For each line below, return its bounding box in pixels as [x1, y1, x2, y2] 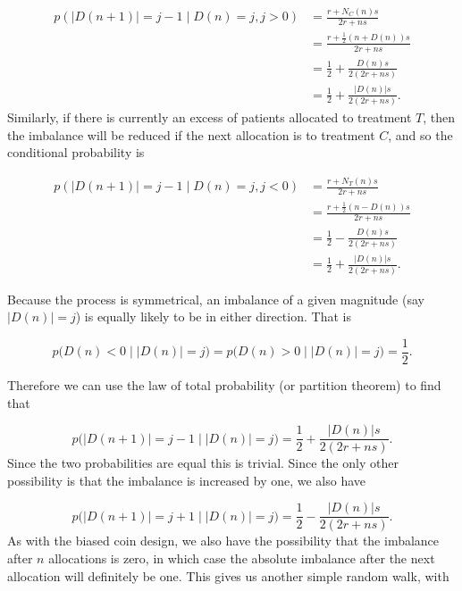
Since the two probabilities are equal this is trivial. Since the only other [7, 454, 399, 472]
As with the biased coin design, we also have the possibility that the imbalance [7, 531, 440, 550]
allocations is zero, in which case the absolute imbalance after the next [48, 549, 435, 568]
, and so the [388, 125, 453, 144]
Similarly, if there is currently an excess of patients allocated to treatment [7, 107, 412, 126]
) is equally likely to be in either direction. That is [75, 307, 351, 326]
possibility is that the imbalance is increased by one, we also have [7, 470, 366, 489]
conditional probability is [7, 143, 145, 162]
